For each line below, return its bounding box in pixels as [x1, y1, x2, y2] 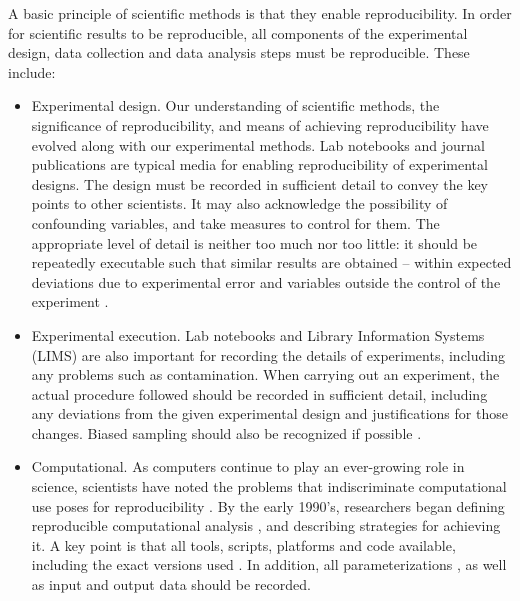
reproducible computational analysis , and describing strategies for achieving [31, 515, 501, 536]
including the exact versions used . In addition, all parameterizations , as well [31, 554, 507, 575]
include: [8, 61, 56, 82]
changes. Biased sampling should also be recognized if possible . [31, 422, 422, 443]
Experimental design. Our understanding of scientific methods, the [31, 95, 440, 116]
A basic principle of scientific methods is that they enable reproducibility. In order [8, 3, 512, 23]
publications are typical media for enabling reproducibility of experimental [31, 154, 488, 175]
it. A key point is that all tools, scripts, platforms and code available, [31, 534, 456, 555]
